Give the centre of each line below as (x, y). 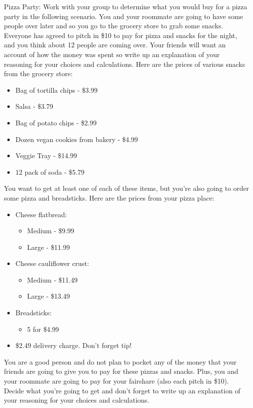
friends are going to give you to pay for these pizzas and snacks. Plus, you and (121, 371)
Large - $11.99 (48, 247)
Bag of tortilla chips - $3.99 (56, 90)
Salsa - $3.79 (34, 106)
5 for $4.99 (43, 329)
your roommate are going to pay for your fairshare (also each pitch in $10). (116, 381)
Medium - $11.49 (52, 279)
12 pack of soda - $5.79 (50, 172)
